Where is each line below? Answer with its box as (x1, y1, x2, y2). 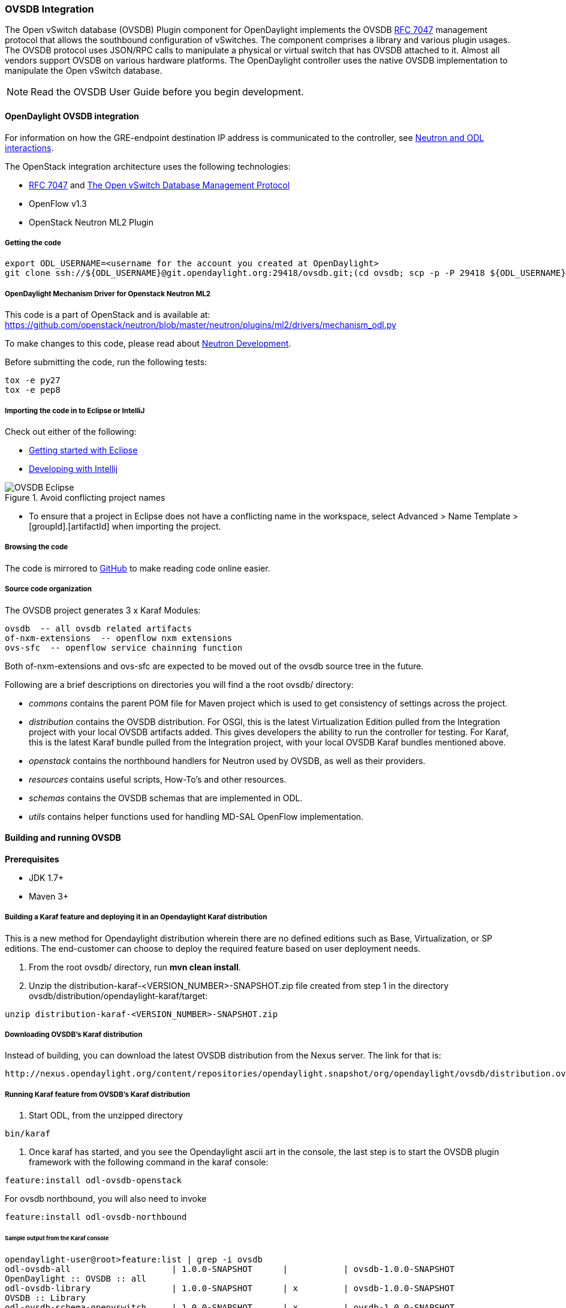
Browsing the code (5, 543, 68, 552)
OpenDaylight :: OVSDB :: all (5, 1273, 147, 1283)
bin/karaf (5, 1129, 50, 1139)
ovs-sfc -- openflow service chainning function (5, 642, 243, 653)
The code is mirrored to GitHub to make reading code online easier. (5, 563, 270, 573)
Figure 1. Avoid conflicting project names (5, 492, 165, 503)
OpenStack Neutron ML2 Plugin (29, 217, 153, 227)
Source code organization (5, 585, 92, 594)
